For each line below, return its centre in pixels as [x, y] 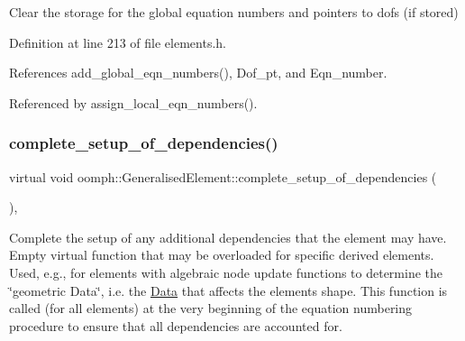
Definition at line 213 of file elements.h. [118, 42]
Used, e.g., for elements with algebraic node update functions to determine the [226, 272]
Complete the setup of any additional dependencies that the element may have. [228, 237]
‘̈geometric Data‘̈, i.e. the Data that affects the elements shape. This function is [228, 290]
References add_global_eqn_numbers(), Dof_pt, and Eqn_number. [198, 73]
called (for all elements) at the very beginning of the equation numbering [211, 308]
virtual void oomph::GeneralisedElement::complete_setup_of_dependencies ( [223, 176]
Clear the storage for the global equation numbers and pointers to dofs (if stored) [234, 12]
